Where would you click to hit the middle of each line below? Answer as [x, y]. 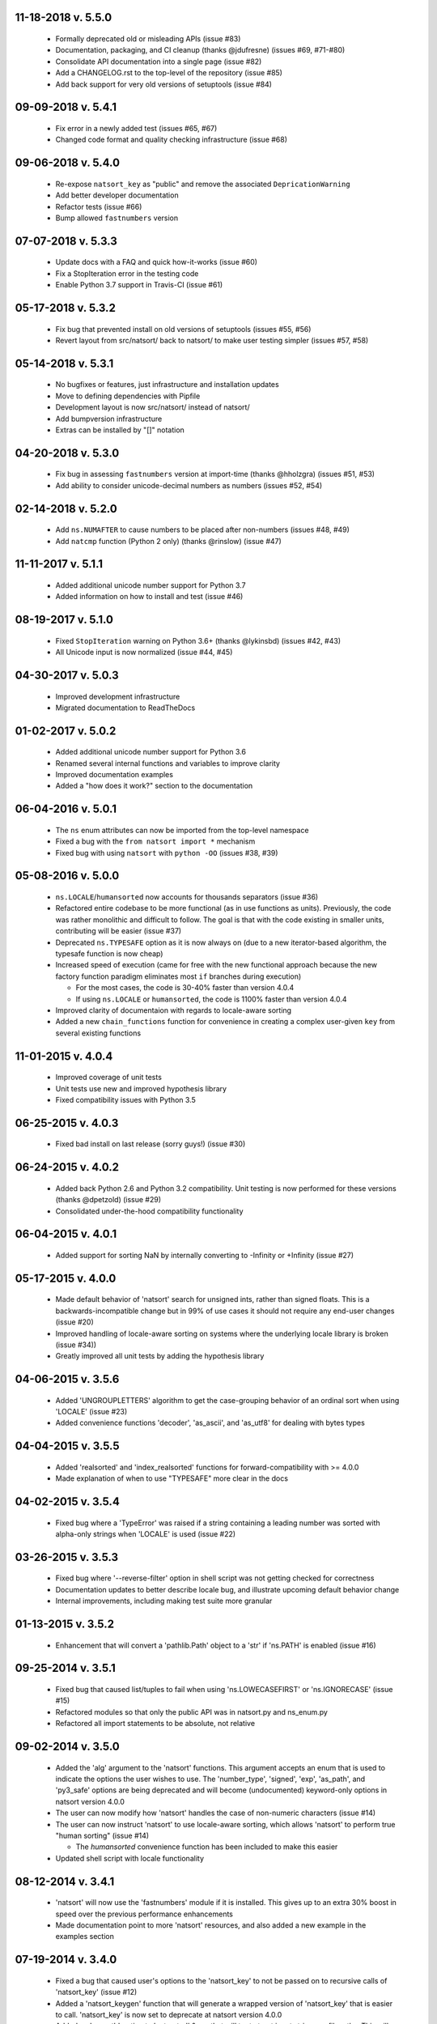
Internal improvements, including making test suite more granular [164, 1601]
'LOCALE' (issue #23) [91, 1412]
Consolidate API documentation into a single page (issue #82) [159, 62]
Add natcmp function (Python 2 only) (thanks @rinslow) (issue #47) [169, 541]
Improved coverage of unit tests [108, 1078]
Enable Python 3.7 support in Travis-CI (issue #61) [139, 285]
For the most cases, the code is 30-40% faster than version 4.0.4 [185, 988]
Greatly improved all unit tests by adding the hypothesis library [160, 1356]
